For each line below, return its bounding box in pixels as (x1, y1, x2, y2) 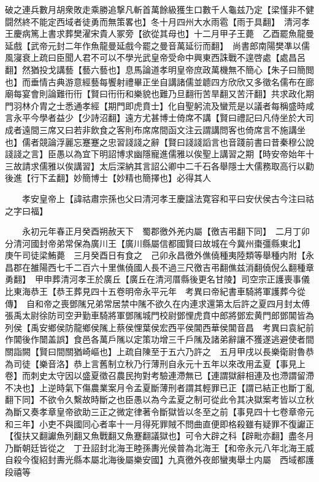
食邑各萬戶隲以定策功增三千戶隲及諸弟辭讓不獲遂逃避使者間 (73, 333, 314, 346)
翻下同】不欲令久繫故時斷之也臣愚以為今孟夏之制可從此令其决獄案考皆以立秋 (5, 393, 314, 406)
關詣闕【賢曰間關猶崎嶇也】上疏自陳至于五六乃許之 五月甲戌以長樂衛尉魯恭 (5, 345, 314, 358)
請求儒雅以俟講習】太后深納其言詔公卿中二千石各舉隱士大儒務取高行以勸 (21, 159, 314, 172)
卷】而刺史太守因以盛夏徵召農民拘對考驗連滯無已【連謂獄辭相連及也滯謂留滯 (5, 369, 314, 382)
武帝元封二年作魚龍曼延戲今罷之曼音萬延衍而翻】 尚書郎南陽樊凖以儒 (30, 39, 310, 52)
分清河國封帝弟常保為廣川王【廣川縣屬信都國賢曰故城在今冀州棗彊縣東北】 (5, 236, 301, 249)
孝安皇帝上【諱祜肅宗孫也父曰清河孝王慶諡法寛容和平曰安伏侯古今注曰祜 (21, 192, 314, 204)
